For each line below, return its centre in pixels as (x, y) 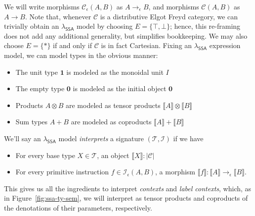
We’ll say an (22, 138)
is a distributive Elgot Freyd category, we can (169, 16)
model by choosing (105, 26)
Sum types (32, 122)
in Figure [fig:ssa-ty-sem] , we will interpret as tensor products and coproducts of (126, 198)
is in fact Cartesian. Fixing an (147, 45)
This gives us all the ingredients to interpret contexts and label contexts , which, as (128, 188)
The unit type (37, 72)
